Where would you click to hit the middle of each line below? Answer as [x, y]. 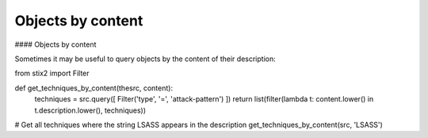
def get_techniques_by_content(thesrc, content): [94, 88]
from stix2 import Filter [52, 73]
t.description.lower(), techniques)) [90, 110]
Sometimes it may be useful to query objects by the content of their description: [145, 59]
